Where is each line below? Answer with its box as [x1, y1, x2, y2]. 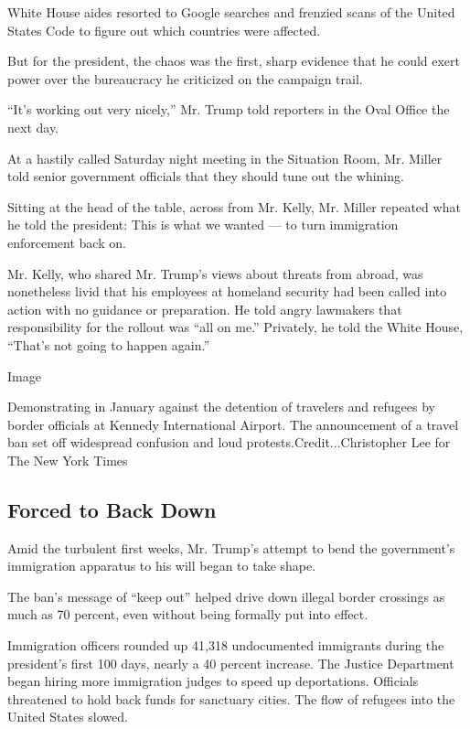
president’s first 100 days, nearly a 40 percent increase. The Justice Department [7, 653, 454, 672]
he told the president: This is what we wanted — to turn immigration [7, 215, 399, 234]
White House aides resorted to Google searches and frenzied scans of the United [7, 3, 455, 21]
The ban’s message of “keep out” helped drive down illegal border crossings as [7, 586, 445, 606]
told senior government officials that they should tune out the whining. [7, 166, 404, 186]
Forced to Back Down [7, 495, 217, 523]
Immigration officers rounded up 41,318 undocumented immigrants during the [7, 636, 444, 655]
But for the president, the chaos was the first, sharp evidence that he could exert [7, 51, 461, 70]
